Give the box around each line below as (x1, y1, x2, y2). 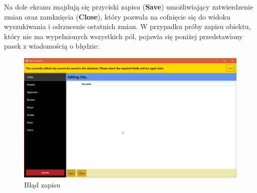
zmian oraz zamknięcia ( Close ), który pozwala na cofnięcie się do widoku (4, 11, 230, 22)
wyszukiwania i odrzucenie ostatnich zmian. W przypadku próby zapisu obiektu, (4, 21, 251, 32)
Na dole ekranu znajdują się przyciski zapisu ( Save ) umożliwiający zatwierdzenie (4, 2, 253, 12)
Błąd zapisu (24, 179, 61, 190)
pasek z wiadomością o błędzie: (4, 41, 99, 51)
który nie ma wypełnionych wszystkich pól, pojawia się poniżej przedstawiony (4, 31, 243, 41)
